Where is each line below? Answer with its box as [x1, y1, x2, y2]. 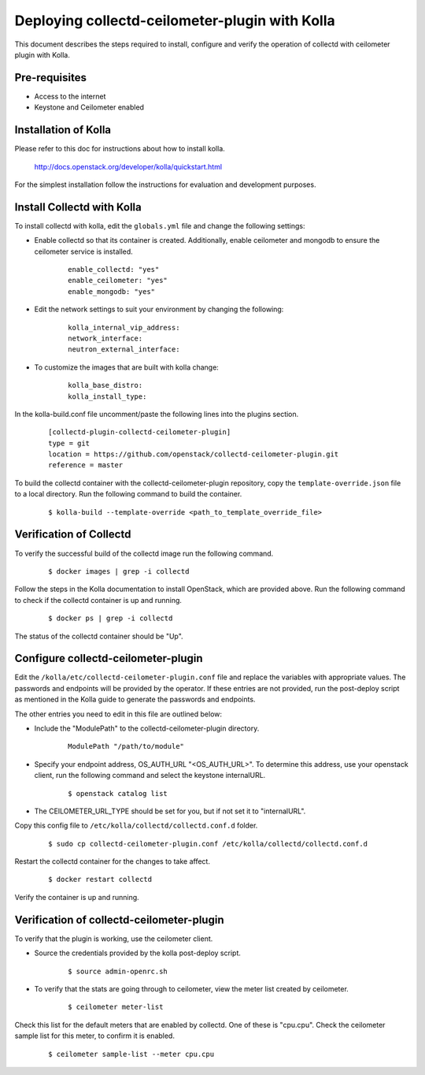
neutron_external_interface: [68, 345, 180, 354]
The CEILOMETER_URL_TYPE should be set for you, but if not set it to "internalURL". [34, 806, 306, 816]
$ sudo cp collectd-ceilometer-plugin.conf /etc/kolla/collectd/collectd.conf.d [48, 839, 368, 848]
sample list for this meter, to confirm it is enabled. [14, 1031, 175, 1040]
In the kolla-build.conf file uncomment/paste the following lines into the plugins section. [14, 409, 299, 418]
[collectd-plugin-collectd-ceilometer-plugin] [48, 428, 231, 437]
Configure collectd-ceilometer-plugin [14, 652, 204, 665]
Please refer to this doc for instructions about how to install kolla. [14, 144, 226, 154]
